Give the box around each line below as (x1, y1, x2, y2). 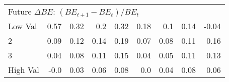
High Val (8, 64, 39, 75)
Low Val (8, 20, 37, 32)
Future (8, 6, 32, 17)
